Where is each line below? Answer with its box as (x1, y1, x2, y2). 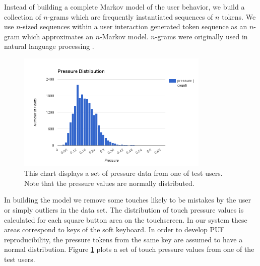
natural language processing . (4, 41, 94, 51)
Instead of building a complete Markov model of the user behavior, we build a (4, 2, 245, 12)
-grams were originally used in (155, 31, 248, 41)
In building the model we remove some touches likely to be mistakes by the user (4, 194, 251, 205)
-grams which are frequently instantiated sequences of (47, 11, 213, 22)
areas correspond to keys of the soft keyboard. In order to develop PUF (4, 224, 225, 235)
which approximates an (22, 31, 94, 41)
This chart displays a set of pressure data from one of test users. (24, 168, 223, 178)
